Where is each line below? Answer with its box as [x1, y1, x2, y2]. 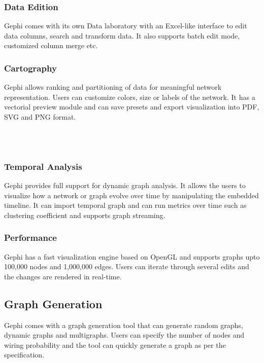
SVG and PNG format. [4, 112, 76, 122]
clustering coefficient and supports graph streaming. [4, 209, 166, 220]
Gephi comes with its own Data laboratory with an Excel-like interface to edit [4, 20, 247, 31]
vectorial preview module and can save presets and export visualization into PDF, [4, 101, 259, 112]
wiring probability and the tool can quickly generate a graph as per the [4, 339, 226, 350]
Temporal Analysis [4, 160, 82, 172]
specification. [4, 349, 45, 360]
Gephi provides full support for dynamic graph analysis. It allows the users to [4, 180, 246, 190]
